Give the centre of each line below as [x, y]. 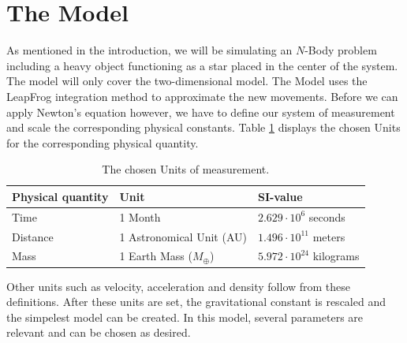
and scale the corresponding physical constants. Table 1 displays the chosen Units [203, 127]
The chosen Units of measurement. [186, 169]
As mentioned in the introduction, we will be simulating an [149, 50]
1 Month [140, 216]
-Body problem [341, 50]
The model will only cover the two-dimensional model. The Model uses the [187, 81]
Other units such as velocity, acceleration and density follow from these [179, 286]
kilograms [336, 256]
